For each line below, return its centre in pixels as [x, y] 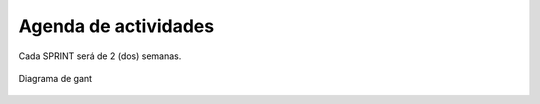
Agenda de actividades [116, 26]
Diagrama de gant [55, 78]
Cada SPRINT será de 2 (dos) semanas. [100, 56]
